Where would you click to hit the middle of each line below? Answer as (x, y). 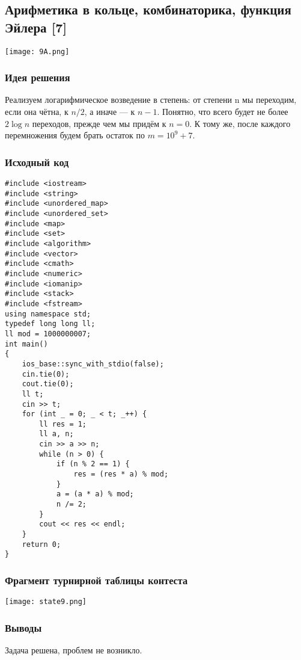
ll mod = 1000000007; (48, 334)
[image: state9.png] (46, 602)
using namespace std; (48, 314)
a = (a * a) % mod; (95, 494)
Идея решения (38, 77)
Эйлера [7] (36, 27)
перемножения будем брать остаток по (75, 135)
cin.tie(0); (46, 374)
